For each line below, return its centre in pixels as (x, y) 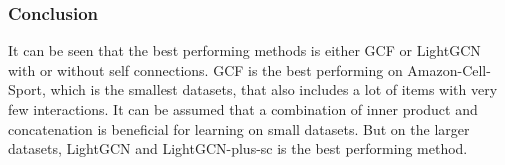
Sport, (27, 89)
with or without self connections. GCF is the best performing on (205, 69)
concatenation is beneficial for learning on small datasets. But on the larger (239, 128)
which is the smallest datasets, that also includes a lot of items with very (274, 89)
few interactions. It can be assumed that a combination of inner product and (243, 109)
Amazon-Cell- (449, 69)
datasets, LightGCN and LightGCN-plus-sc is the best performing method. (238, 148)
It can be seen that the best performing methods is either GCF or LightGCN (244, 50)
